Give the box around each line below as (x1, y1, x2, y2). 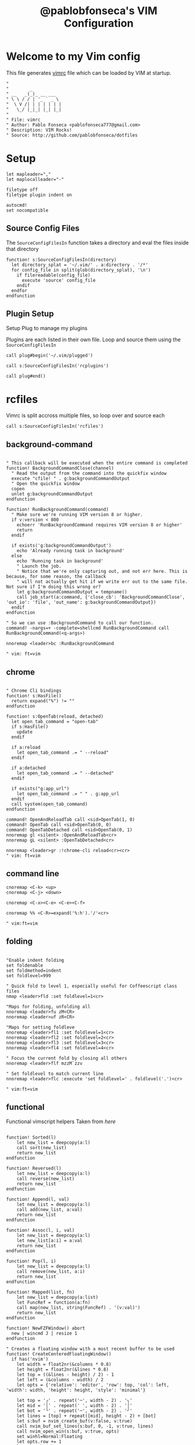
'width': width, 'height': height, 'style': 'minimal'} (6, 1387, 146, 1393)
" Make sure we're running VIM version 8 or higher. (11, 512, 143, 518)
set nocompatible (6, 207, 49, 213)
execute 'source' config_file (21, 277, 96, 283)
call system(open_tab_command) (11, 801, 88, 807)
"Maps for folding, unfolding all (6, 1004, 91, 1009)
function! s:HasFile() (6, 693, 62, 699)
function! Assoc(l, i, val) (6, 1227, 75, 1233)
